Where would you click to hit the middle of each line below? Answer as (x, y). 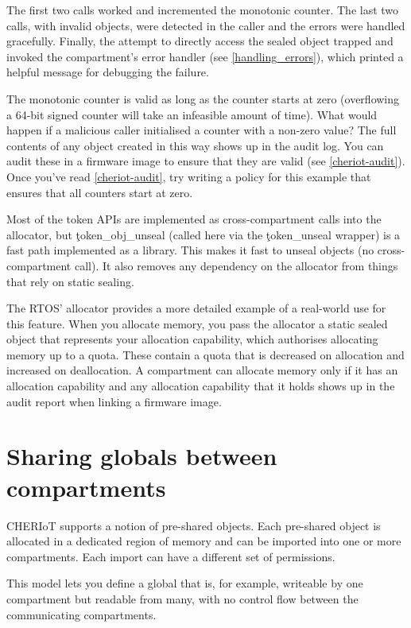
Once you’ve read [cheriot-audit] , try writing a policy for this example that (189, 176)
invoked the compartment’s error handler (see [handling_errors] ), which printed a (205, 56)
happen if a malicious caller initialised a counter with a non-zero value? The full (202, 130)
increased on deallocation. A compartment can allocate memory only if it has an (202, 370)
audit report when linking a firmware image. (114, 401)
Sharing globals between (142, 456)
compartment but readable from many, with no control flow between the (182, 598)
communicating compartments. (81, 614)
